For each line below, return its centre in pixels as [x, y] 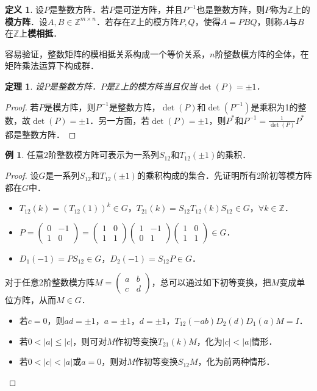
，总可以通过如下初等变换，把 [211, 282]
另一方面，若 [124, 120]
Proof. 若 [22, 106]
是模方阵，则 [70, 106]
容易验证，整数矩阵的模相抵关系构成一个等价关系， [107, 53]
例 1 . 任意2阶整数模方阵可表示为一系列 [82, 155]
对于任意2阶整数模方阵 [50, 282]
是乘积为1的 [274, 106]
